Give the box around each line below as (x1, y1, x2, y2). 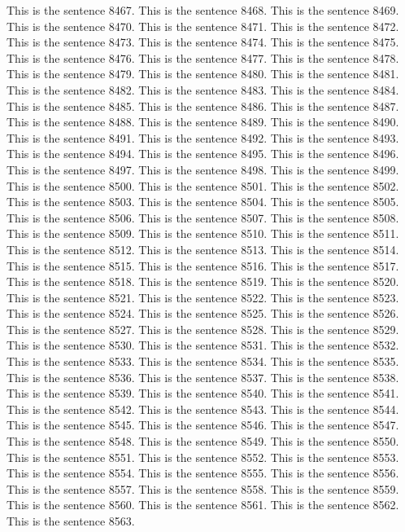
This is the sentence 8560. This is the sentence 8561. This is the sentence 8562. (7, 496, 399, 513)
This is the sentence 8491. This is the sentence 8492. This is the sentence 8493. (7, 129, 399, 146)
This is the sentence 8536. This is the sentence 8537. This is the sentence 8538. (7, 368, 399, 385)
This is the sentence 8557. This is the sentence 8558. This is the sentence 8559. (7, 480, 399, 497)
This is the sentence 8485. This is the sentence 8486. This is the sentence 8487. (7, 97, 399, 114)
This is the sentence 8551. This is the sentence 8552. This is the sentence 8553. (7, 448, 399, 465)
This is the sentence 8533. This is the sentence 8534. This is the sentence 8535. (7, 353, 399, 370)
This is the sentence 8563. (7, 512, 135, 529)
